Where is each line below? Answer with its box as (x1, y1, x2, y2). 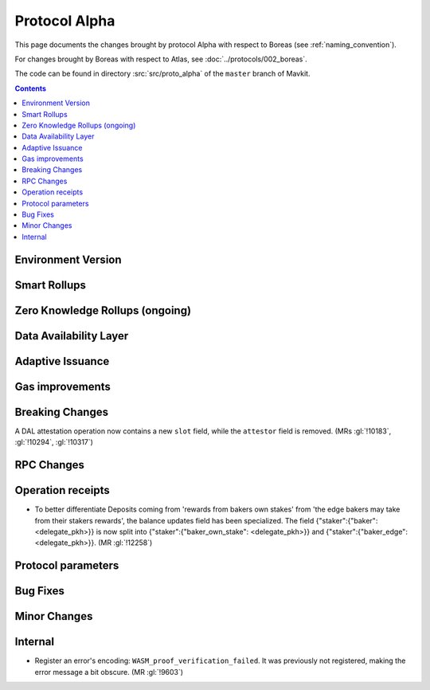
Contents (14, 84, 47, 93)
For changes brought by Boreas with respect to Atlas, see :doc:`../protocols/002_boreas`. (14, 54, 308, 64)
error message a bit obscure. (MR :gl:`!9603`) (34, 667, 183, 676)
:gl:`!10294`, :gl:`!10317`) (14, 437, 93, 447)
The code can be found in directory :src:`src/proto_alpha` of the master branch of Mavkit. (14, 69, 311, 79)
